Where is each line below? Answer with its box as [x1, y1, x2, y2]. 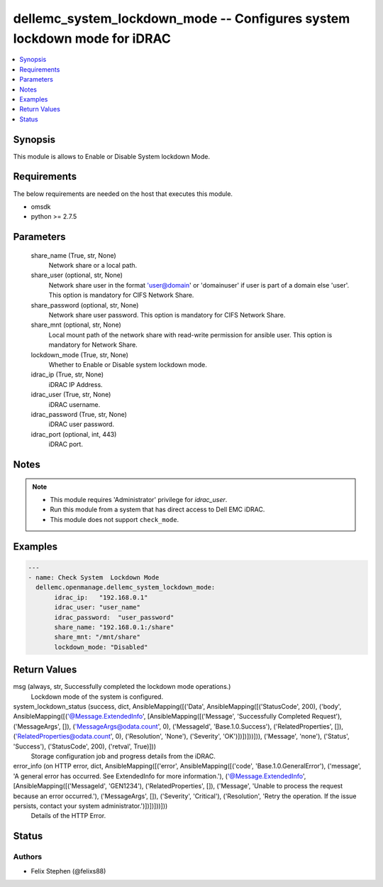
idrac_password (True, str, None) [30, 410, 128, 418]
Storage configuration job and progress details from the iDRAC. [30, 752, 216, 761]
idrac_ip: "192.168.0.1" [54, 593, 148, 602]
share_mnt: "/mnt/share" [54, 633, 141, 641]
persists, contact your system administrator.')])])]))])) [13, 802, 168, 810]
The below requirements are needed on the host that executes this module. [13, 189, 233, 198]
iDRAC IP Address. [48, 380, 103, 388]
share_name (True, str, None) [30, 251, 116, 259]
